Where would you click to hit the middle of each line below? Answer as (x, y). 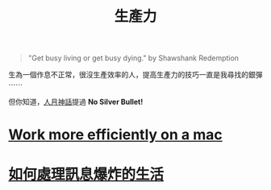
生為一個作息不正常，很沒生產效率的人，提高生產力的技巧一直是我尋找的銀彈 (135, 75)
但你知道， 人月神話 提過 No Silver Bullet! (76, 102)
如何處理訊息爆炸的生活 (86, 174)
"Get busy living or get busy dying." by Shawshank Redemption (133, 58)
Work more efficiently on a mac (116, 135)
